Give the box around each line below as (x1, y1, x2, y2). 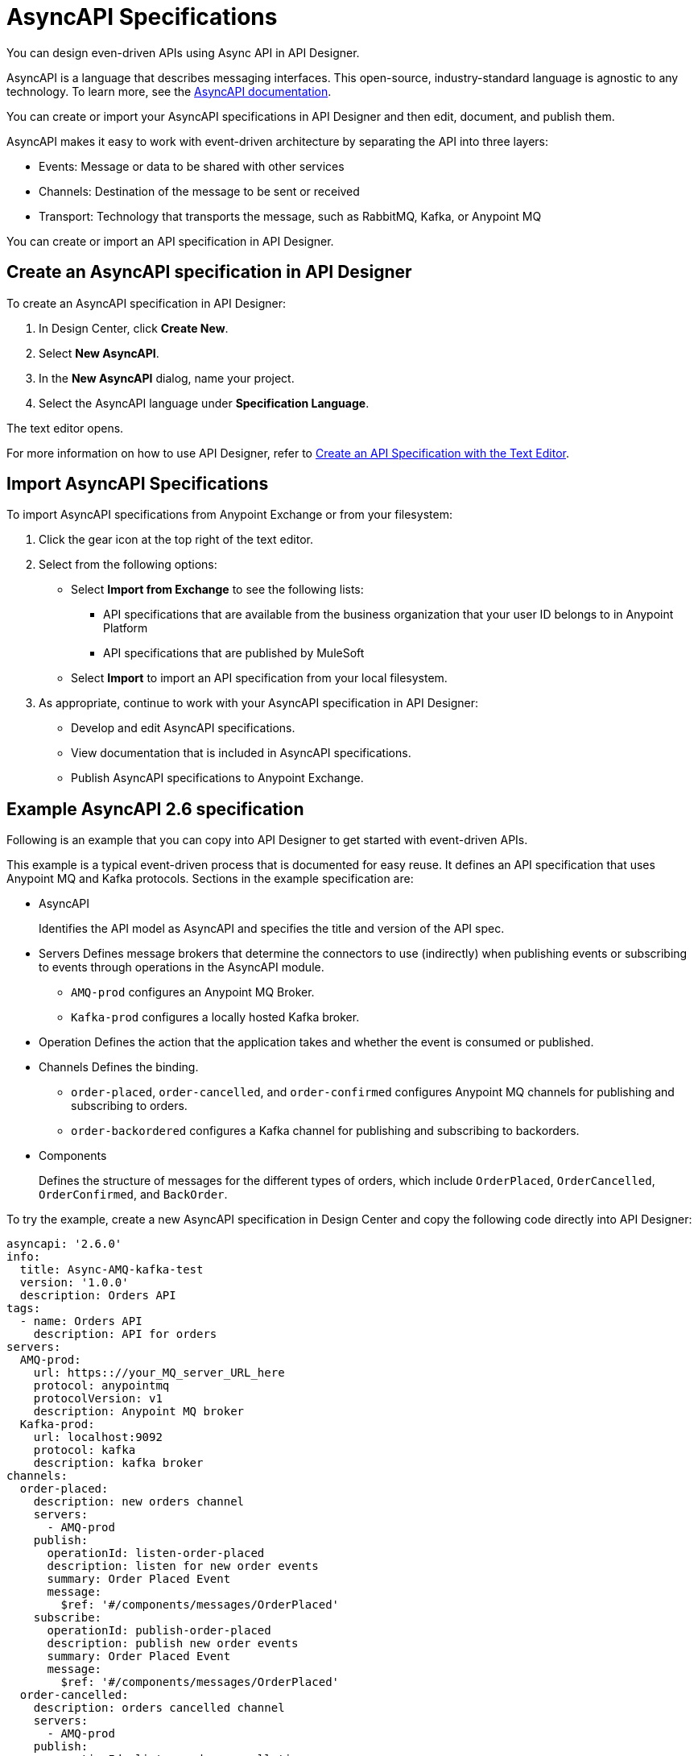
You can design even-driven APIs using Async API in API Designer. (6, 45, 360, 60)
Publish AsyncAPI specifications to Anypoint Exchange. (71, 771, 364, 785)
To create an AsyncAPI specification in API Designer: (6, 296, 287, 310)
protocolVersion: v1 (33, 1392, 163, 1406)
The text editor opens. (6, 420, 124, 435)
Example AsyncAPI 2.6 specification (6, 798, 304, 819)
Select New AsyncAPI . (39, 346, 159, 360)
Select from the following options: (39, 557, 217, 572)
